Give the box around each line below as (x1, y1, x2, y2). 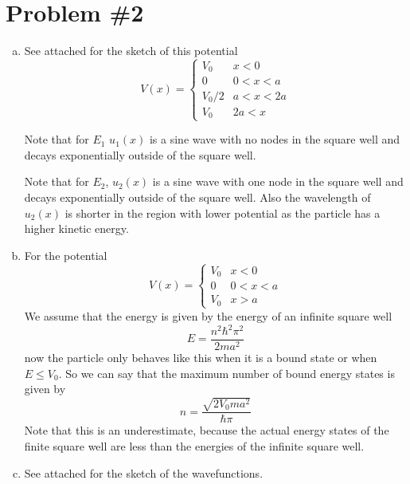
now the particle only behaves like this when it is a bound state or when (24, 349, 377, 366)
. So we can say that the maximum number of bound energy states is (58, 364, 395, 381)
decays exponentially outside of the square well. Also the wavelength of (24, 189, 371, 206)
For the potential (24, 246, 107, 263)
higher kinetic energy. (24, 220, 129, 237)
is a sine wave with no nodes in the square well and (149, 131, 400, 148)
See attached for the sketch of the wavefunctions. (24, 464, 264, 481)
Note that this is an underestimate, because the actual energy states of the (24, 422, 389, 439)
